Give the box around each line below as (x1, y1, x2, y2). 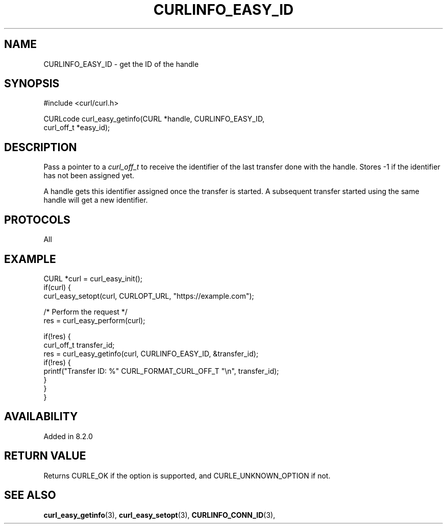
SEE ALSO (4, 489, 56, 502)
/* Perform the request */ (43, 307, 128, 316)
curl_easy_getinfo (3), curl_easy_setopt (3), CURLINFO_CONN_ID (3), (43, 510, 276, 519)
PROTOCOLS (4, 213, 70, 226)
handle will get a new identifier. (43, 196, 148, 205)
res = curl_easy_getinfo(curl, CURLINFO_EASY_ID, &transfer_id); (43, 349, 259, 358)
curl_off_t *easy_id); (43, 123, 110, 132)
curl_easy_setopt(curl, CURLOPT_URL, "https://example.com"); (43, 291, 254, 300)
